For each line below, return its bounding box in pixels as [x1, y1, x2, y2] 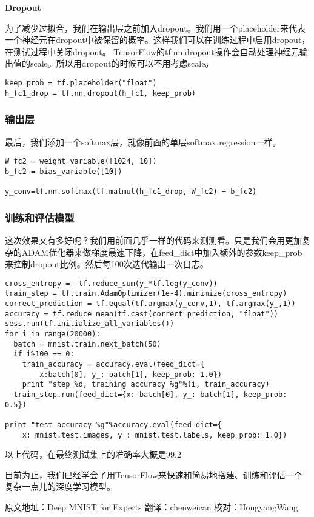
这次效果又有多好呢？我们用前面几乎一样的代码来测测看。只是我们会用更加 [5, 233, 302, 246]
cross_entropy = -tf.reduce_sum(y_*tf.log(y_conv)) [5, 279, 218, 288]
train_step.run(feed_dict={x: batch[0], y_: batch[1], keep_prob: [13, 390, 287, 399]
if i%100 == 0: [13, 350, 75, 359]
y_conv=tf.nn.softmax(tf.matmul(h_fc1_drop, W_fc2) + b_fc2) [5, 187, 257, 196]
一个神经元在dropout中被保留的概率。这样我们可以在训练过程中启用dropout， [5, 33, 310, 46]
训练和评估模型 [5, 210, 75, 225]
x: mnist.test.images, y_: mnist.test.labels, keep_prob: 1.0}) [22, 430, 287, 439]
